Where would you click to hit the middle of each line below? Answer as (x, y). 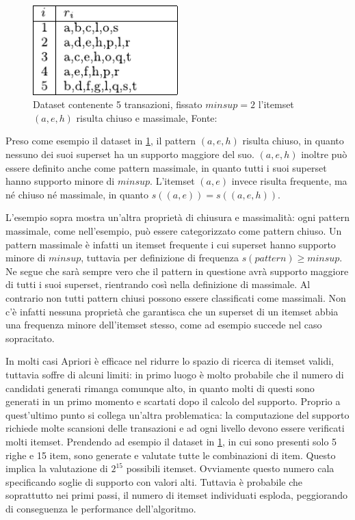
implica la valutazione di (57, 468)
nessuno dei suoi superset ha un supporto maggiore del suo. (130, 154)
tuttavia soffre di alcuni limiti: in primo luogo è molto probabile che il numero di (175, 374)
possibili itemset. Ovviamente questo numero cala (230, 468)
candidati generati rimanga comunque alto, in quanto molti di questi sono (160, 388)
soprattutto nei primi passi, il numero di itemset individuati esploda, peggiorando (176, 495)
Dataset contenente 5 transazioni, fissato (118, 104)
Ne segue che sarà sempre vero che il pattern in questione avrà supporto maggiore (177, 271)
